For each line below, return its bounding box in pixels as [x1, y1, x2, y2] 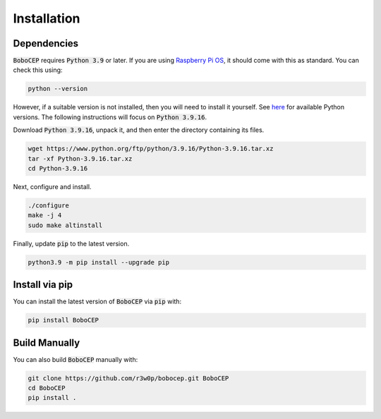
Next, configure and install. [13, 182, 92, 190]
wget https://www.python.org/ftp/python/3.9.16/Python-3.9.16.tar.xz [28, 145, 274, 153]
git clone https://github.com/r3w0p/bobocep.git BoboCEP [28, 374, 229, 382]
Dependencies [13, 37, 79, 49]
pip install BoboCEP [28, 316, 99, 324]
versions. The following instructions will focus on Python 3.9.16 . [13, 113, 207, 121]
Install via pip [13, 279, 73, 291]
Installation [13, 11, 80, 26]
